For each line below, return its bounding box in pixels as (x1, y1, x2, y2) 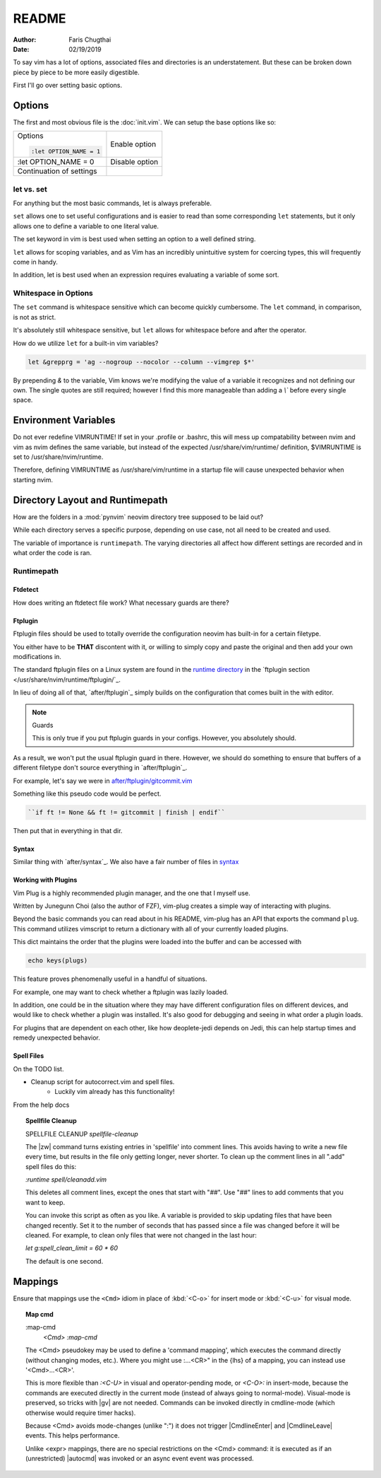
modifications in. (13, 653, 61, 661)
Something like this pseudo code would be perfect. (13, 789, 162, 798)
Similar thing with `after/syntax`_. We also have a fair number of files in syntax (13, 858, 239, 866)
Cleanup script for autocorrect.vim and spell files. (30, 1077, 175, 1086)
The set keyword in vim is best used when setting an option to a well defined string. (13, 235, 256, 243)
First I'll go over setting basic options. (13, 81, 123, 90)
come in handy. (13, 257, 58, 266)
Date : (13, 45, 30, 53)
